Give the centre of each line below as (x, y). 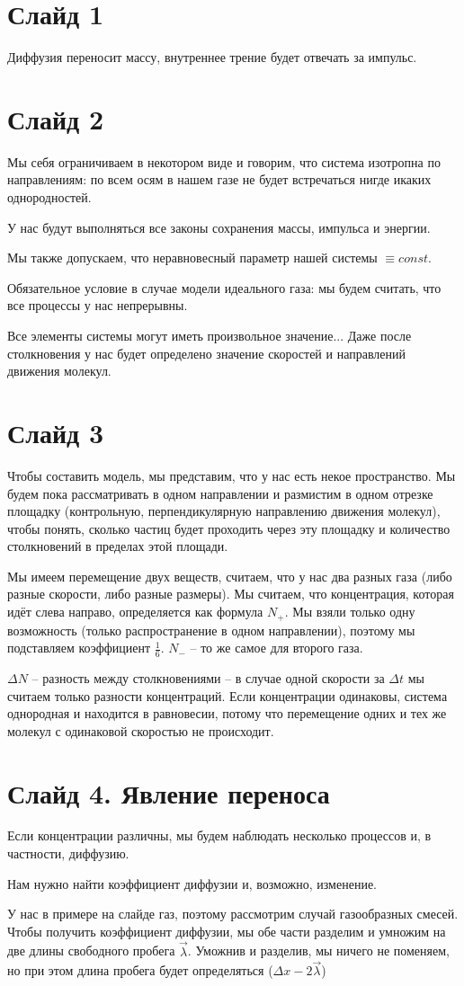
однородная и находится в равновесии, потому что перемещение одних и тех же (227, 713)
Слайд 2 (56, 118)
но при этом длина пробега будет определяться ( (140, 970)
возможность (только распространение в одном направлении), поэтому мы (211, 630)
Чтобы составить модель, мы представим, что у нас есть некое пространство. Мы (232, 475)
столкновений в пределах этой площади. (118, 546)
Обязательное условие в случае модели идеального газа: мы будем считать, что (224, 287)
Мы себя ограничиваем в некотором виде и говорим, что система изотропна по (224, 161)
